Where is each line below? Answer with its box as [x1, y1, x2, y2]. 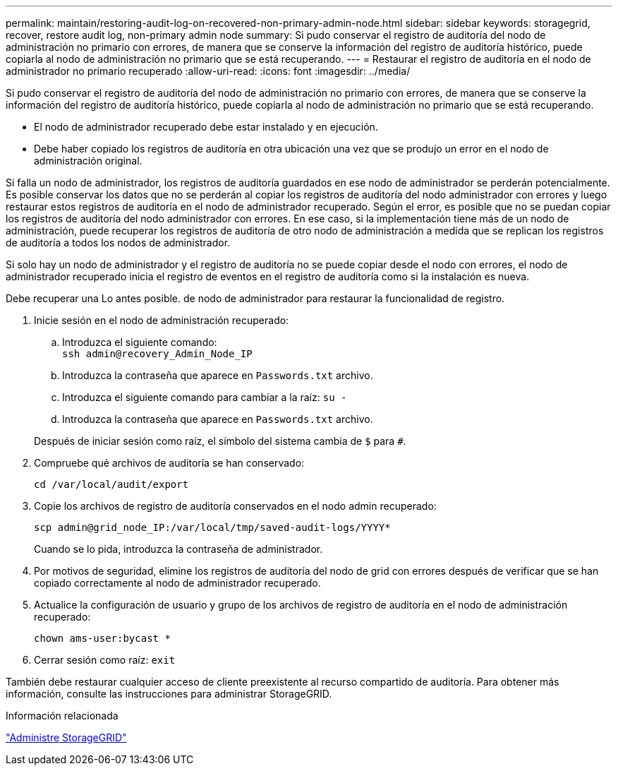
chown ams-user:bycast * [34, 633, 171, 644]
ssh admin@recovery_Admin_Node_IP [62, 348, 253, 359]
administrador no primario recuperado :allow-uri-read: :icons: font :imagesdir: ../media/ [6, 65, 411, 77]
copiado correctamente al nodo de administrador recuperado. [34, 577, 321, 589]
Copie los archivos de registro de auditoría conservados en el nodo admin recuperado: [34, 500, 437, 512]
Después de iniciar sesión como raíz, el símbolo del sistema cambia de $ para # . [34, 435, 406, 447]
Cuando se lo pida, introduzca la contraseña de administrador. [34, 543, 323, 555]
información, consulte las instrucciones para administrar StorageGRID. [6, 688, 332, 700]
